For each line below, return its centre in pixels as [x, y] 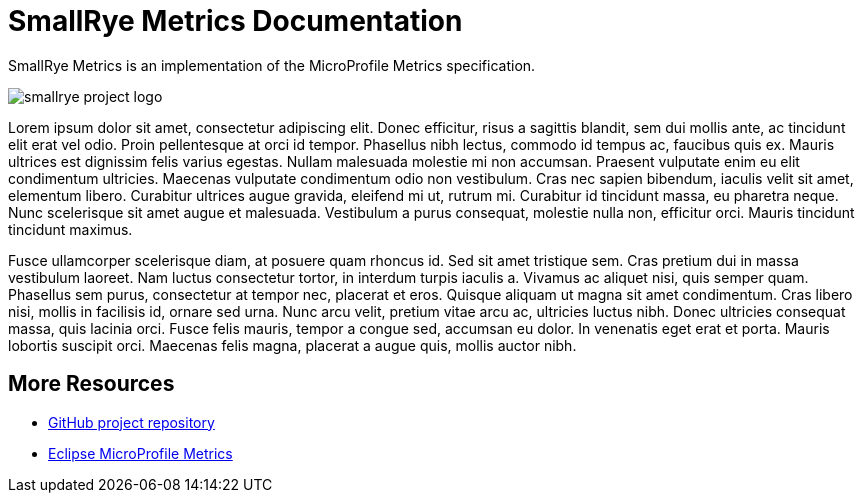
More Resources [91, 384]
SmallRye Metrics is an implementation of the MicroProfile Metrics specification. [272, 65]
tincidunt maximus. [70, 229]
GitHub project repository [131, 422]
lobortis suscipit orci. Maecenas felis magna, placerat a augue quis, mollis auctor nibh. [292, 345]
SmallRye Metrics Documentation [235, 21]
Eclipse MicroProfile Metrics [140, 453]
